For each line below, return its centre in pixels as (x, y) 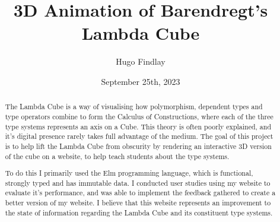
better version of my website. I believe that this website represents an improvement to (138, 203)
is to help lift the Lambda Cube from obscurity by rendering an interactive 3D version (138, 146)
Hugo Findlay (141, 61)
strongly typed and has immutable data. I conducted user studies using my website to (138, 183)
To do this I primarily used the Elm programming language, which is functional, (129, 173)
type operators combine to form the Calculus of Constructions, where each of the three (139, 116)
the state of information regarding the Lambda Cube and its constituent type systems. (139, 212)
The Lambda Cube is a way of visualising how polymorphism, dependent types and (134, 107)
